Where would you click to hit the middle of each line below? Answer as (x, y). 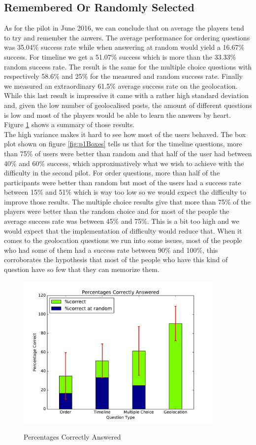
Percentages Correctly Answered (72, 437)
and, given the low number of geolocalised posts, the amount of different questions (128, 105)
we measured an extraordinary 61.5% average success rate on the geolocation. (121, 86)
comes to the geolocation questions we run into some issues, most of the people (123, 240)
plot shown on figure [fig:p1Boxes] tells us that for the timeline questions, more (123, 144)
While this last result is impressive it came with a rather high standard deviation (126, 95)
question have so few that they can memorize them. (82, 269)
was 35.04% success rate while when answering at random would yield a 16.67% (124, 47)
